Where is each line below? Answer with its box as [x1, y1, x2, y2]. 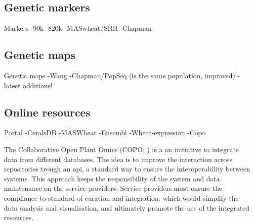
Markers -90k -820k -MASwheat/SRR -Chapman [4, 23, 152, 33]
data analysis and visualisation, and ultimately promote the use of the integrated [4, 202, 250, 213]
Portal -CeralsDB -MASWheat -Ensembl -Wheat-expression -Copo [4, 127, 206, 138]
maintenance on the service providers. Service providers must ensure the [4, 183, 222, 193]
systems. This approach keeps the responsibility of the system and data [4, 173, 220, 183]
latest [4, 80, 21, 90]
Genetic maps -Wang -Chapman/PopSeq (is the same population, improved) [4, 70, 236, 80]
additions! [23, 80, 53, 90]
